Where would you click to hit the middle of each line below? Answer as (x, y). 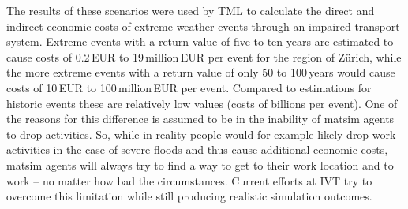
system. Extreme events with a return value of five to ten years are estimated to (200, 41)
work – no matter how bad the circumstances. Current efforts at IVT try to (189, 180)
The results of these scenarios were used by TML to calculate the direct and (191, 10)
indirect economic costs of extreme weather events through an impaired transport (203, 26)
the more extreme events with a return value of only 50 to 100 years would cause (201, 72)
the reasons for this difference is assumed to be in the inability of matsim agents (200, 119)
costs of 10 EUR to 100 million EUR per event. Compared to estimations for (189, 87)
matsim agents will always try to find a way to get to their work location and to (200, 164)
